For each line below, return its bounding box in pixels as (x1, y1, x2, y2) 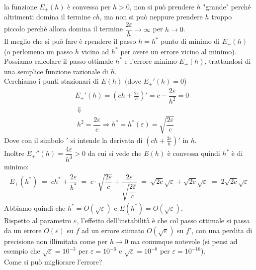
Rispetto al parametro (4, 215, 72, 225)
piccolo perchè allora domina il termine (4, 23, 123, 34)
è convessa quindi (167, 148, 220, 158)
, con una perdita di (191, 225, 253, 235)
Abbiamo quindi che (4, 202, 66, 213)
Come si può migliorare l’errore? (4, 256, 102, 267)
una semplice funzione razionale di (4, 66, 108, 76)
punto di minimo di (161, 36, 220, 46)
